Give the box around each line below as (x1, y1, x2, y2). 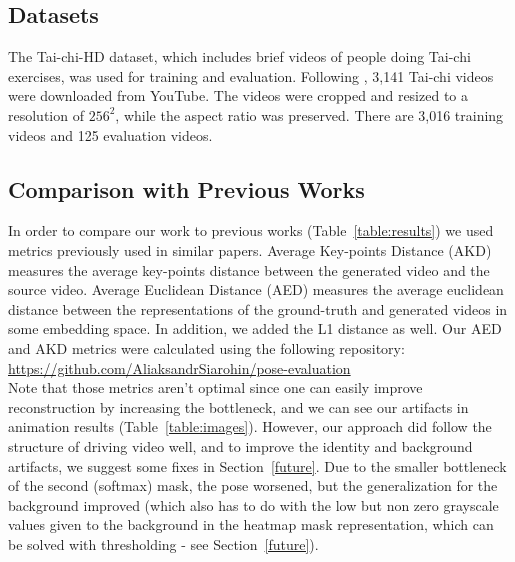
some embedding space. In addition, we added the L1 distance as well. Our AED (8, 318, 502, 339)
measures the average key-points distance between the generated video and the (8, 259, 490, 280)
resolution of (8, 104, 84, 125)
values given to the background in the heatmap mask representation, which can (8, 514, 494, 535)
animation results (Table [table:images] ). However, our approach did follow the (8, 416, 492, 437)
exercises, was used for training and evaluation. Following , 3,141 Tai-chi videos (8, 65, 494, 86)
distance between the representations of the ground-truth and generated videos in (8, 298, 508, 319)
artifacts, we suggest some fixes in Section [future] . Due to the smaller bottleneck (8, 455, 507, 476)
